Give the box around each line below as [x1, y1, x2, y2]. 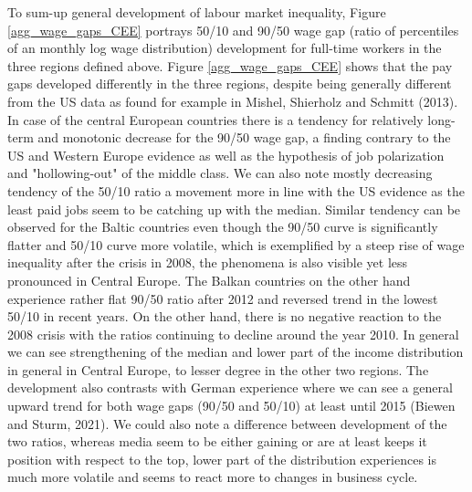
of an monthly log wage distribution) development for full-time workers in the [7, 38, 442, 58]
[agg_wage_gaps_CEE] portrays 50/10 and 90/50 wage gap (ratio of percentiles [7, 20, 459, 39]
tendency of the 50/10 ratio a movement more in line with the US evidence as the [7, 181, 465, 200]
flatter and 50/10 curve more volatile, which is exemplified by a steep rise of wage [7, 235, 465, 254]
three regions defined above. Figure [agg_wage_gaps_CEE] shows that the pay [7, 56, 453, 75]
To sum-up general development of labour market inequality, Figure [7, 3, 386, 21]
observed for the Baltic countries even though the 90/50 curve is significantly [7, 217, 438, 236]
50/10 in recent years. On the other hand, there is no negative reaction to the [7, 307, 442, 326]
